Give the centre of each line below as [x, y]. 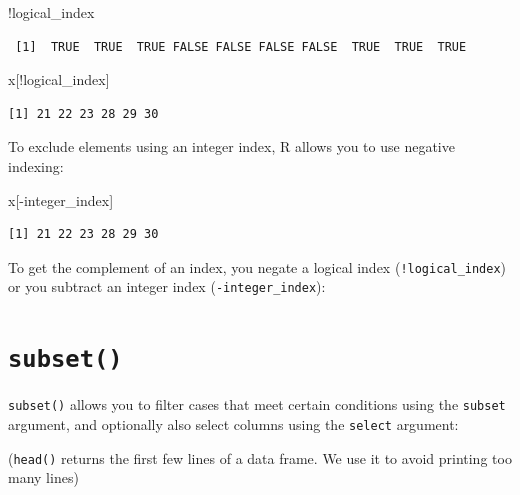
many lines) [43, 477]
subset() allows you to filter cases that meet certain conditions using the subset [257, 404]
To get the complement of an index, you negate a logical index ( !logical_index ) [257, 266]
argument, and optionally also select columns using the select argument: [233, 423]
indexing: [36, 165]
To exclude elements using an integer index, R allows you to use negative [231, 146]
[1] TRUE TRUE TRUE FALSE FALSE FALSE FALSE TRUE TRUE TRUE [241, 46]
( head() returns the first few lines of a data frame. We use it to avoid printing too [260, 457]
